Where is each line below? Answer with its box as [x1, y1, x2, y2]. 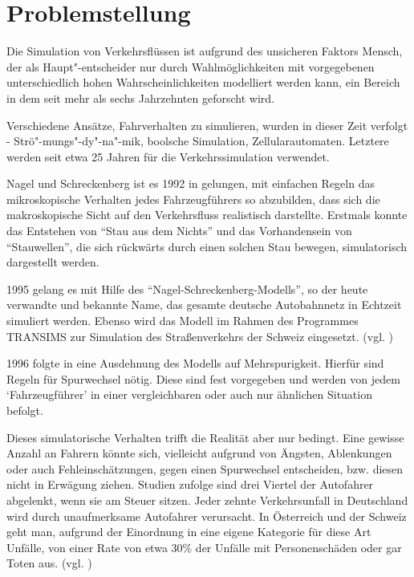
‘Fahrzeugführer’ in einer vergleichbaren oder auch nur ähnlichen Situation [6, 386, 372, 403]
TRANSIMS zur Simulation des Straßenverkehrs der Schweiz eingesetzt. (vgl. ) [6, 327, 394, 344]
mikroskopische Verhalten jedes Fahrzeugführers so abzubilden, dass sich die [6, 190, 380, 207]
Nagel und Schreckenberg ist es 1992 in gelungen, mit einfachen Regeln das [6, 175, 375, 192]
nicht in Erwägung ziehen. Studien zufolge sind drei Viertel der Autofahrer [6, 476, 374, 493]
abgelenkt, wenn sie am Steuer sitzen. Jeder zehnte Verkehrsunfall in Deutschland [6, 491, 408, 508]
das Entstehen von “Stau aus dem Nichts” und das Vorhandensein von [6, 222, 352, 239]
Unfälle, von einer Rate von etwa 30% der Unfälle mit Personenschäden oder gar [6, 538, 402, 555]
